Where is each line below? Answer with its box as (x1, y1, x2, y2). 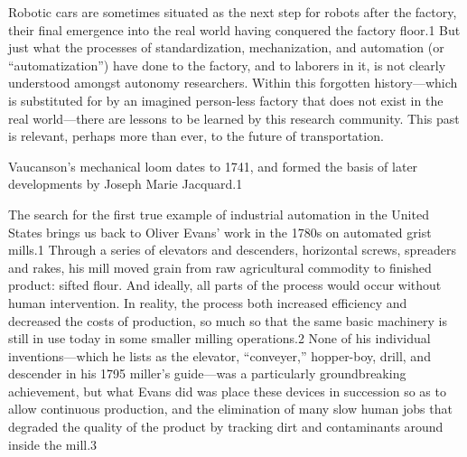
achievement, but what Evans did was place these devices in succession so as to (8, 381, 446, 400)
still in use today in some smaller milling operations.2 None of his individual (8, 329, 431, 348)
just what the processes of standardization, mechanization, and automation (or (8, 38, 444, 57)
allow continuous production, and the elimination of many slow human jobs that (8, 399, 453, 418)
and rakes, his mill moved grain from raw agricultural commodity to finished (8, 257, 432, 276)
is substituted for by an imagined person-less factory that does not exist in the (8, 90, 444, 109)
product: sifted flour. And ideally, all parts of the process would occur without (8, 275, 442, 294)
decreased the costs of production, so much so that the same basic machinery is (8, 311, 447, 330)
